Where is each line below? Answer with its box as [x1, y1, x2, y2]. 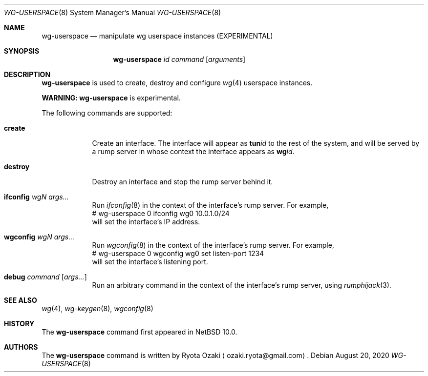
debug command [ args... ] [4, 273, 87, 281]
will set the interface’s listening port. [92, 257, 208, 266]
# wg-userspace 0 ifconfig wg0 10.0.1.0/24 [92, 209, 230, 218]
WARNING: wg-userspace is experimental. [42, 94, 181, 102]
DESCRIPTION [4, 70, 51, 79]
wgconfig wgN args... [4, 233, 75, 241]
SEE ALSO [4, 296, 37, 304]
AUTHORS [4, 343, 38, 351]
